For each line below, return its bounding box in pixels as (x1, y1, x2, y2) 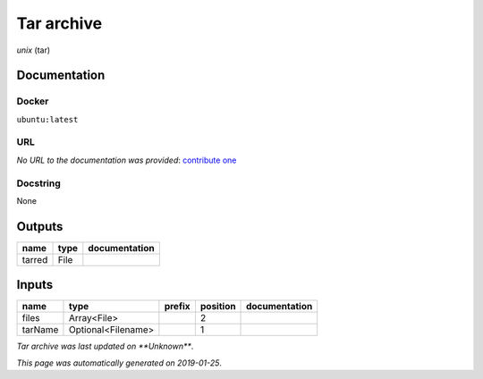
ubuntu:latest (16, 114, 79, 124)
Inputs (16, 277, 54, 292)
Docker (16, 95, 49, 107)
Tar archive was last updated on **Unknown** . (16, 341, 194, 352)
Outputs (16, 219, 64, 234)
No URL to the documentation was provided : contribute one (16, 155, 237, 165)
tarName (21, 324, 59, 336)
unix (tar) (16, 45, 51, 55)
